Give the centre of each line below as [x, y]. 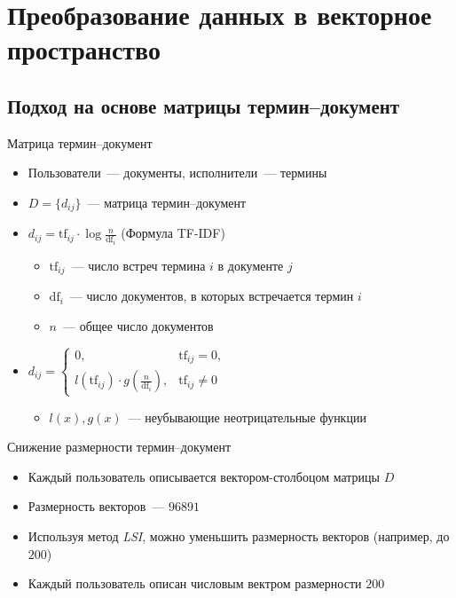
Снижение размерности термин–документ [119, 447]
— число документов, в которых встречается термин [212, 296]
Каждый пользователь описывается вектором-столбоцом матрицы [204, 476]
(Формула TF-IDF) [173, 233]
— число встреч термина [138, 265]
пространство [84, 49]
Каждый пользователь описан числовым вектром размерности [195, 583]
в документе [251, 265]
